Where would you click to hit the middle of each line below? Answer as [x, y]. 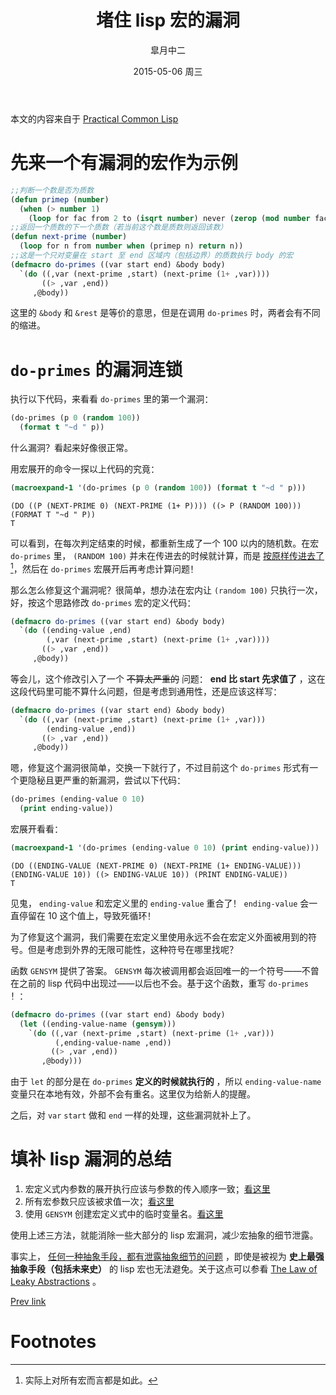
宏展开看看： [36, 829]
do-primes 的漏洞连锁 [96, 369]
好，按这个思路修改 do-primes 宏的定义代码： [103, 602]
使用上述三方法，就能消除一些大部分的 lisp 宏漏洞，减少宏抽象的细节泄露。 [164, 1235]
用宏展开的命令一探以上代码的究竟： [85, 469]
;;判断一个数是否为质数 [52, 190]
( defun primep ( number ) [60, 199]
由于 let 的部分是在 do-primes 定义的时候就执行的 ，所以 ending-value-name [166, 1082]
